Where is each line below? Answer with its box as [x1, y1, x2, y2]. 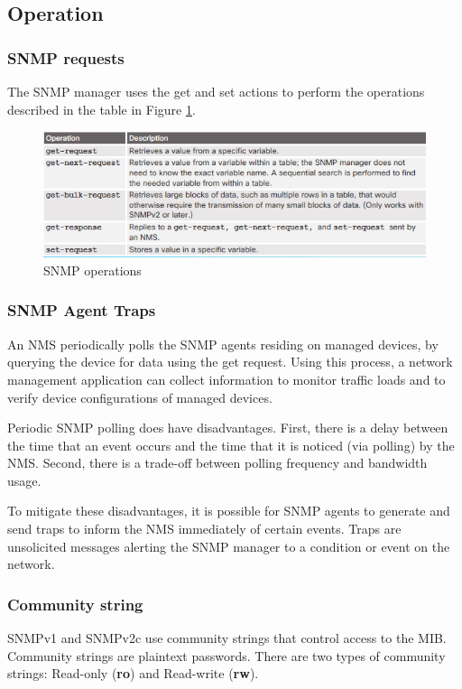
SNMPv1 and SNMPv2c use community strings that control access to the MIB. [7, 628, 447, 647]
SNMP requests [7, 46, 125, 69]
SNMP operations [43, 260, 142, 279]
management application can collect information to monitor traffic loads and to [7, 369, 446, 388]
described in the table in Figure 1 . [7, 99, 196, 118]
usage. [7, 470, 42, 489]
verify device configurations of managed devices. [7, 387, 273, 406]
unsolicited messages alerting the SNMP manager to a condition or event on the [7, 536, 450, 555]
